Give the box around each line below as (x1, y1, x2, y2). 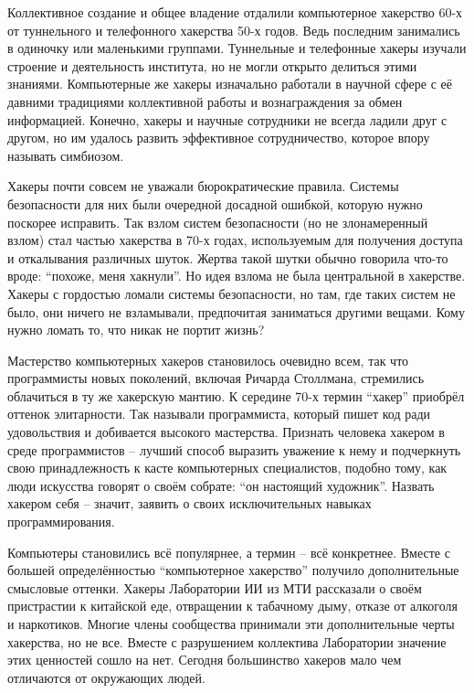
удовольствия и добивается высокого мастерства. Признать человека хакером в (7, 422, 445, 442)
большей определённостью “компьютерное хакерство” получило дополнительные (7, 560, 459, 580)
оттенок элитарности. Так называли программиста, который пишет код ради (7, 404, 430, 423)
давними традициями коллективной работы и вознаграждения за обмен (7, 91, 403, 111)
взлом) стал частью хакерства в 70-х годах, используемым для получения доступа (7, 230, 463, 250)
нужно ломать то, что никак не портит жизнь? (7, 320, 265, 339)
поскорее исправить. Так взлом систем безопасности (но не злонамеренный (7, 212, 428, 231)
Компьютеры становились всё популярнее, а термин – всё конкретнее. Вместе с (7, 542, 450, 561)
